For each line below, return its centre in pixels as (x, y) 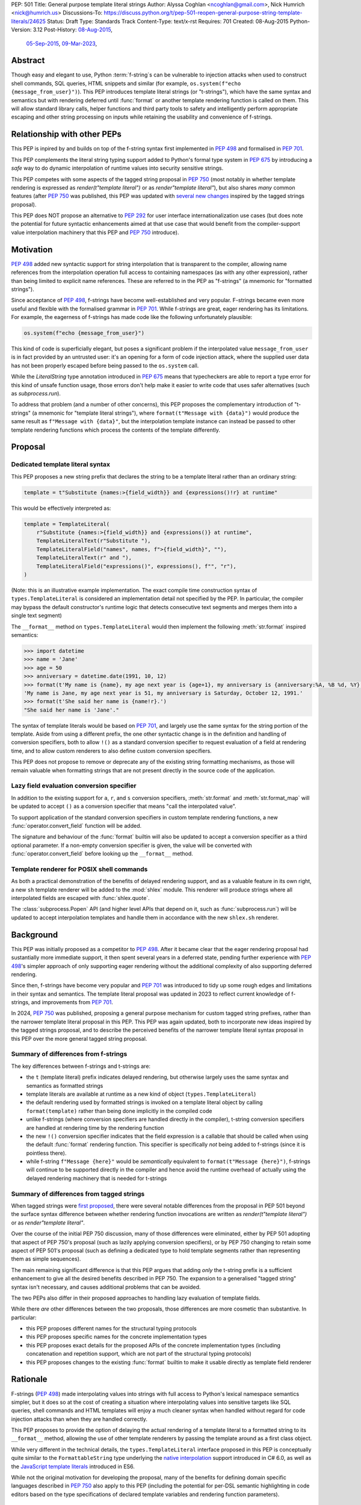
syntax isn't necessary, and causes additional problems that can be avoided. (106, 1287)
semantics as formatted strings (65, 1085)
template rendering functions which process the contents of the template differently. (116, 430)
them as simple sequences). (46, 1259)
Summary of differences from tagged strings (78, 1194)
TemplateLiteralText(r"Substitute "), (94, 541)
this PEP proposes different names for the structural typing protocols (111, 1329)
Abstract (28, 61)
